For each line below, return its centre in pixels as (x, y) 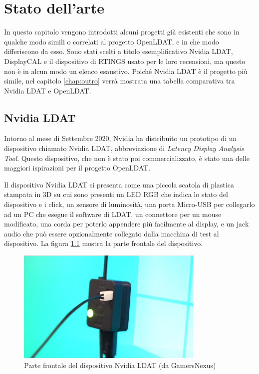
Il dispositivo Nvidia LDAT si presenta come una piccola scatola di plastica (119, 184)
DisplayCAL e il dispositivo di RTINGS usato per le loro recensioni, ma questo (125, 61)
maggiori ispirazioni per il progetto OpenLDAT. (77, 168)
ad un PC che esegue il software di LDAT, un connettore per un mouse (113, 214)
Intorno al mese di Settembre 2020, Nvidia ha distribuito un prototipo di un (121, 138)
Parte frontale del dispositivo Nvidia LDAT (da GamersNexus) (120, 365)
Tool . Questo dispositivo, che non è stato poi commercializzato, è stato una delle (127, 158)
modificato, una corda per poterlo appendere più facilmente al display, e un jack (127, 224)
